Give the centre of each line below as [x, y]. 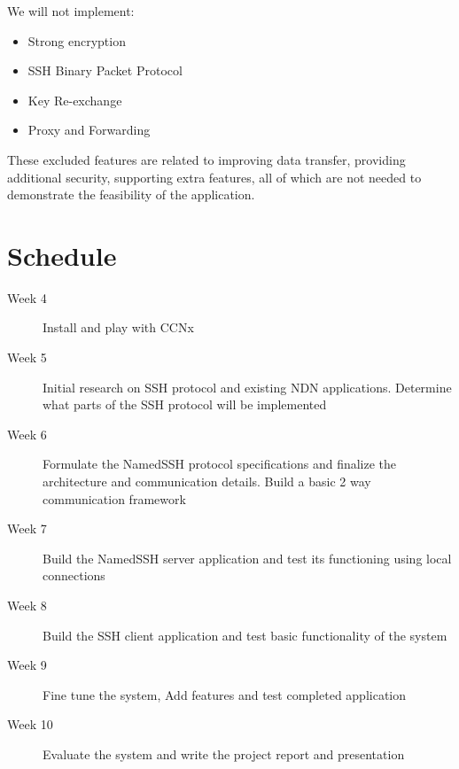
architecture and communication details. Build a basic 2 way [207, 482]
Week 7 [27, 528]
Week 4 [27, 297]
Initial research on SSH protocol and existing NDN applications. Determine [247, 387]
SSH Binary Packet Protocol [105, 70]
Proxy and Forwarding [89, 130]
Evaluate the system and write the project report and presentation [224, 753]
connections [74, 575]
